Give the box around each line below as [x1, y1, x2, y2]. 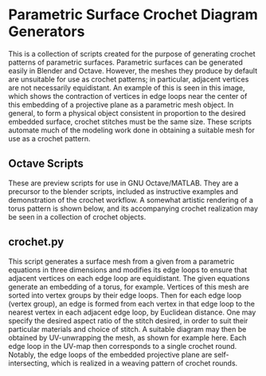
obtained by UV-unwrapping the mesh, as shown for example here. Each [8, 333, 247, 342]
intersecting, [8, 358, 49, 368]
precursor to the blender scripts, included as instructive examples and [8, 186, 239, 196]
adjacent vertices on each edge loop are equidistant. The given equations [8, 273, 250, 283]
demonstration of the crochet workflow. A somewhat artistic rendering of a [8, 195, 253, 204]
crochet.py [8, 235, 65, 249]
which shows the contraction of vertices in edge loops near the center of [8, 91, 248, 101]
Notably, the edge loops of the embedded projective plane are [8, 350, 213, 359]
